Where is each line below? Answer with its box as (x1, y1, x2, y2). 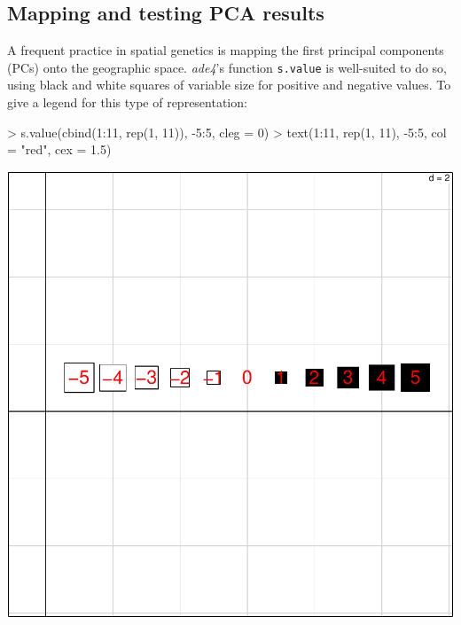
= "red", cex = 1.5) (7, 140, 112, 159)
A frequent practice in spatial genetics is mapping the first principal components (7, 41, 444, 59)
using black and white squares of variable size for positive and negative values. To (7, 75, 451, 94)
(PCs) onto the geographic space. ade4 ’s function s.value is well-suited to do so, (7, 58, 447, 76)
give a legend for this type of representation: (7, 93, 247, 112)
